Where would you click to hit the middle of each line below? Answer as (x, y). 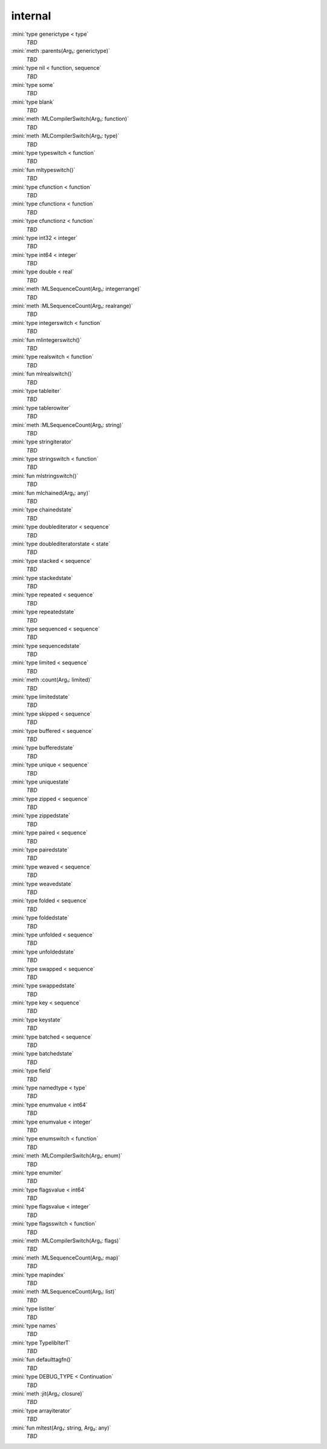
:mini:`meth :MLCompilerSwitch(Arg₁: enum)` (67, 1156)
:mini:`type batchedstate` (42, 1054)
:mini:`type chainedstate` (42, 510)
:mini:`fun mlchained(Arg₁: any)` (51, 493)
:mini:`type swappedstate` (44, 986)
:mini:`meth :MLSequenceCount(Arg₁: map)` (66, 1258)
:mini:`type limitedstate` (40, 697)
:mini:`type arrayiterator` (41, 1410)
